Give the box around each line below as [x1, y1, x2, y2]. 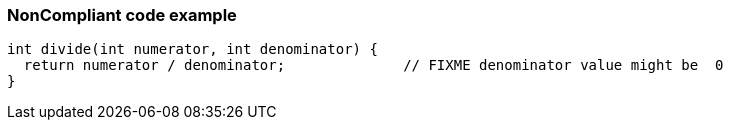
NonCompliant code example [7, 5, 237, 25]
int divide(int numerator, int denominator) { [7, 41, 378, 58]
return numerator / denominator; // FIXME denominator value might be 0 [23, 57, 724, 74]
